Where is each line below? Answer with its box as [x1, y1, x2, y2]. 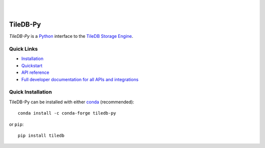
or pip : [9, 121, 24, 127]
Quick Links [9, 46, 38, 53]
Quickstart [21, 62, 43, 68]
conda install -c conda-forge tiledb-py [18, 111, 116, 116]
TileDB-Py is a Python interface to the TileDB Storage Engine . [9, 33, 133, 39]
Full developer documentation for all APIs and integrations [21, 76, 139, 82]
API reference [21, 69, 50, 76]
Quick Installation [9, 89, 52, 95]
